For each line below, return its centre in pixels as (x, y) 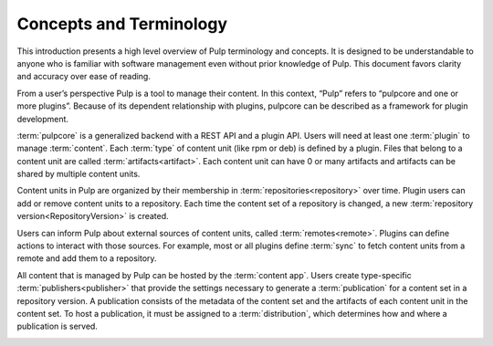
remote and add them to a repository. (87, 258)
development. (42, 119)
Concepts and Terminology (122, 24)
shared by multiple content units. (79, 174)
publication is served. (57, 326)
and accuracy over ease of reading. (84, 77)
